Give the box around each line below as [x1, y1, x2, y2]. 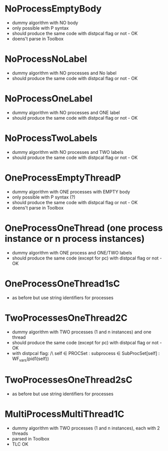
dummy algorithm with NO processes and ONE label [12, 109, 120, 116]
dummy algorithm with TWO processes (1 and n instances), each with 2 [12, 425, 160, 431]
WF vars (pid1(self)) [12, 355, 49, 363]
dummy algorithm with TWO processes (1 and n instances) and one [12, 329, 151, 335]
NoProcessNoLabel [5, 53, 88, 65]
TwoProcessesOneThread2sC [5, 374, 133, 386]
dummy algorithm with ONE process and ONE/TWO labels [12, 249, 132, 255]
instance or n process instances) [5, 233, 145, 244]
